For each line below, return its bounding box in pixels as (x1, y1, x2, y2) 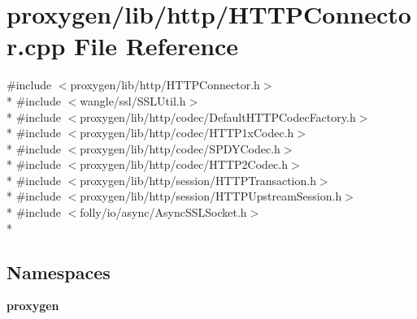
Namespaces (7, 259, 111, 284)
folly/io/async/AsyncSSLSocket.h (80, 204, 247, 221)
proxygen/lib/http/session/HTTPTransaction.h (80, 171, 316, 188)
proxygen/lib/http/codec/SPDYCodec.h (80, 140, 280, 157)
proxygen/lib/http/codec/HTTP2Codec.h (80, 156, 288, 173)
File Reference (74, 29, 239, 63)
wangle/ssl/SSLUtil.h (80, 92, 186, 109)
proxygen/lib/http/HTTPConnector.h (70, 76, 260, 93)
